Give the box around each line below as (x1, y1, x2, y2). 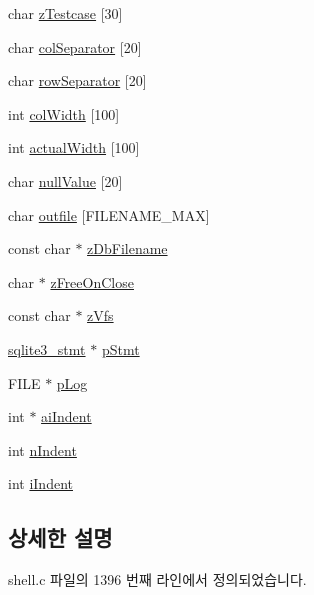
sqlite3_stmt (8, 338, 86, 359)
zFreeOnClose (50, 271, 134, 292)
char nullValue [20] (8, 170, 123, 191)
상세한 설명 (8, 522, 113, 553)
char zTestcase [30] (8, 3, 123, 23)
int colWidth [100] (8, 103, 120, 124)
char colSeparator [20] (8, 36, 142, 57)
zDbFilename (87, 238, 168, 259)
